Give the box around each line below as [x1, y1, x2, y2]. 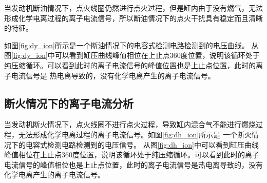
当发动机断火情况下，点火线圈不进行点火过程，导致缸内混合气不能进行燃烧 [4, 119, 256, 130]
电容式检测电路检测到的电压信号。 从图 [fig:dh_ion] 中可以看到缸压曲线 [25, 139, 259, 150]
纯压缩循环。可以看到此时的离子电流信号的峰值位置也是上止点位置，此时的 [4, 59, 256, 70]
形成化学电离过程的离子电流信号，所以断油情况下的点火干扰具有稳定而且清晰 [4, 12, 263, 23]
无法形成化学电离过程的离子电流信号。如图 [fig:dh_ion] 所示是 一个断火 [18, 129, 252, 139]
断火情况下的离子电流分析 [4, 95, 133, 111]
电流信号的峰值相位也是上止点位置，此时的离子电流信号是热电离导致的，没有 [4, 159, 263, 170]
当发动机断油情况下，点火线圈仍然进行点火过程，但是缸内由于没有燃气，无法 [4, 3, 263, 13]
